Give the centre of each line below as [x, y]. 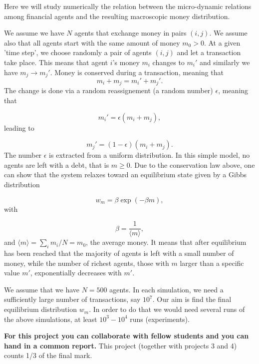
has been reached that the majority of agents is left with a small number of [119, 253]
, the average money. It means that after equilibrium [166, 242]
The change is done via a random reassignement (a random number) [109, 90]
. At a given [222, 42]
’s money [126, 62]
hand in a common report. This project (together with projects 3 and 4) [121, 345]
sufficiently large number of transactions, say [72, 299]
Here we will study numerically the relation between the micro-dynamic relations [128, 6]
